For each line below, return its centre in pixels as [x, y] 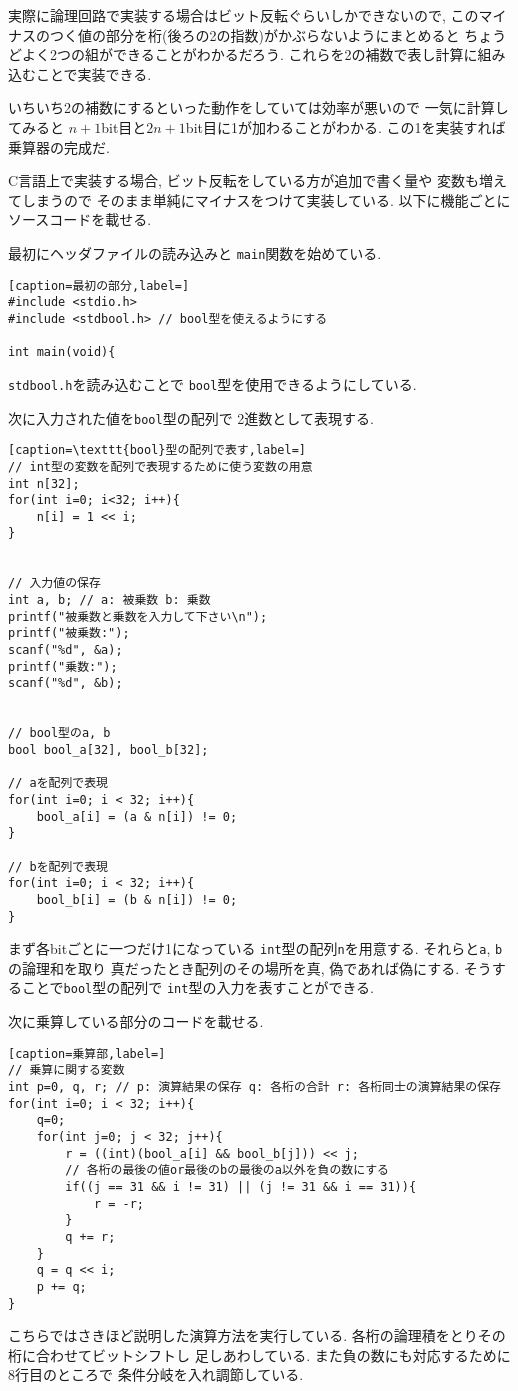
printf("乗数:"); [63, 666]
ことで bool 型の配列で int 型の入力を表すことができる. [198, 987]
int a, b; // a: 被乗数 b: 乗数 [109, 600]
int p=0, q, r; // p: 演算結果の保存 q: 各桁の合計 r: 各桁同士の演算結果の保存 [254, 1087]
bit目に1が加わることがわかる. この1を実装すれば [345, 126]
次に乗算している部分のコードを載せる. [136, 1021]
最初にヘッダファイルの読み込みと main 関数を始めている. [195, 252]
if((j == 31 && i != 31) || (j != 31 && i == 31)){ [241, 1186]
